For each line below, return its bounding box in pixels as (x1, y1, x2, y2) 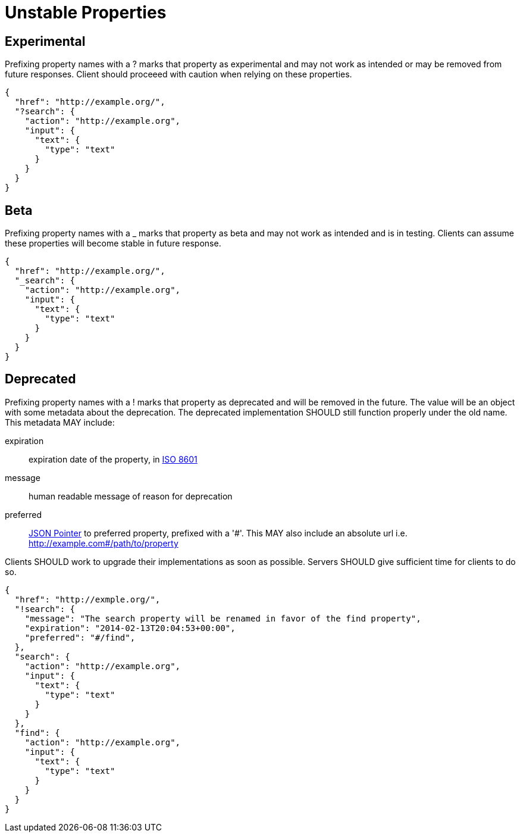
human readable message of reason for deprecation (29, 491, 233, 501)
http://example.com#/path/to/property (29, 538, 178, 548)
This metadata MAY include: (5, 417, 115, 427)
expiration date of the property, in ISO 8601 (29, 454, 198, 464)
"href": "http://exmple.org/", (14, 594, 161, 604)
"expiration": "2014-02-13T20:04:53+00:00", (24, 623, 236, 633)
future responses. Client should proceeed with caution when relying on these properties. (5, 69, 352, 80)
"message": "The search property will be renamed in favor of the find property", (24, 613, 421, 623)
